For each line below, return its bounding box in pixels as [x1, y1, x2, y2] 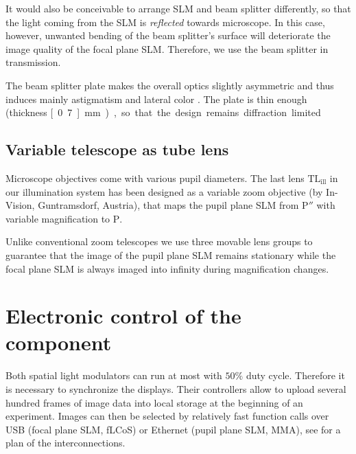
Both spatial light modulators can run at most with [5, 368, 222, 383]
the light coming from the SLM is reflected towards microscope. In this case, [5, 14, 325, 29]
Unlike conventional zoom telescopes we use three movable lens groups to [5, 234, 313, 249]
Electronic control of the [5, 302, 241, 330]
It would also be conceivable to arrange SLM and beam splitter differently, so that [5, 1, 351, 15]
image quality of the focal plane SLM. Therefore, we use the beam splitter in [5, 41, 329, 56]
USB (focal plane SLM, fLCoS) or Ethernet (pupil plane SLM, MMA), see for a [5, 422, 341, 436]
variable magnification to [5, 211, 110, 225]
